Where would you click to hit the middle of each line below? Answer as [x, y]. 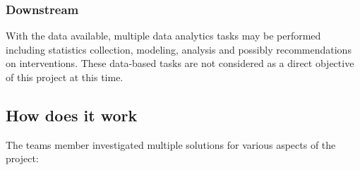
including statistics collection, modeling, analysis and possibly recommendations [179, 49]
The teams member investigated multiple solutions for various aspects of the [171, 144]
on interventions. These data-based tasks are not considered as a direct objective [180, 63]
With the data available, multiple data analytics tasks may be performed [163, 36]
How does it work [72, 115]
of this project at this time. [65, 77]
